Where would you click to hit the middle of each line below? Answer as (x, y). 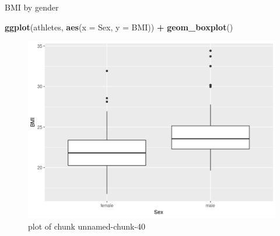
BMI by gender (32, 7)
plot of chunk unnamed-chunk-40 (87, 226)
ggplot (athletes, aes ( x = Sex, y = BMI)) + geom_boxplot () (119, 27)
